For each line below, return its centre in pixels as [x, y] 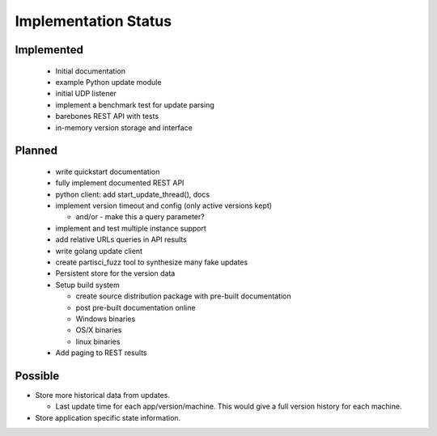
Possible [37, 376]
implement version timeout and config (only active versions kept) [164, 205]
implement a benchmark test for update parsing [135, 104]
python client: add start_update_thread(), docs [133, 194]
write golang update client [99, 251]
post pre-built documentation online [136, 307]
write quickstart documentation [108, 171]
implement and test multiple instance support [131, 228]
